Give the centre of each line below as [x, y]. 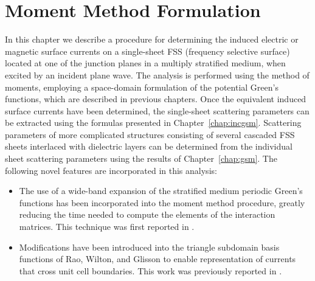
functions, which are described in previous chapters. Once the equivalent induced [156, 99]
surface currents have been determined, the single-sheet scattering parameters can [157, 110]
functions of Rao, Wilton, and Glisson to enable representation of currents [157, 259]
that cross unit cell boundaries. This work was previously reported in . [151, 270]
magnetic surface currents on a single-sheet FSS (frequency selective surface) [147, 51]
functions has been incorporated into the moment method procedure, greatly [162, 202]
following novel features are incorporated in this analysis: [111, 170]
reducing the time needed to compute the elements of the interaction [147, 214]
